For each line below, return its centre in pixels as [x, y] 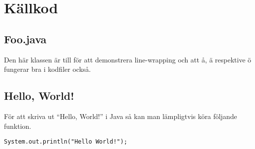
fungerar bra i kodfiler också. [48, 69]
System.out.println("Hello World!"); [66, 142]
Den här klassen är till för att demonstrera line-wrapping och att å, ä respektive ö [128, 59]
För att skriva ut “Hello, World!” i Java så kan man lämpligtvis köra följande [121, 116]
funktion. [18, 126]
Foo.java [25, 39]
